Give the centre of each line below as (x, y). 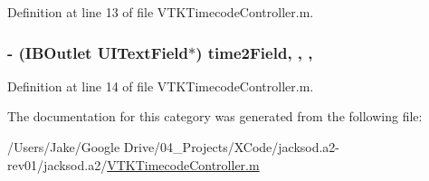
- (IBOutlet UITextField (98, 52)
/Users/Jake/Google (64, 147)
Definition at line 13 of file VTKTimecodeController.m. (161, 12)
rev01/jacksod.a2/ (57, 164)
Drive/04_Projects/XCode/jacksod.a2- (232, 147)
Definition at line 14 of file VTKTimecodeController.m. (161, 86)
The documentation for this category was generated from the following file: (215, 116)
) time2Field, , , (254, 52)
